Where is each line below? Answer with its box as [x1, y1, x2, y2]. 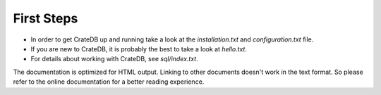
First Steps [13, 11, 78, 26]
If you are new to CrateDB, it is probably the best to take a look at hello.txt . [30, 44, 247, 53]
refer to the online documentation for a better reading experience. [13, 77, 205, 86]
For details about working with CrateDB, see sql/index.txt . [30, 55, 198, 63]
